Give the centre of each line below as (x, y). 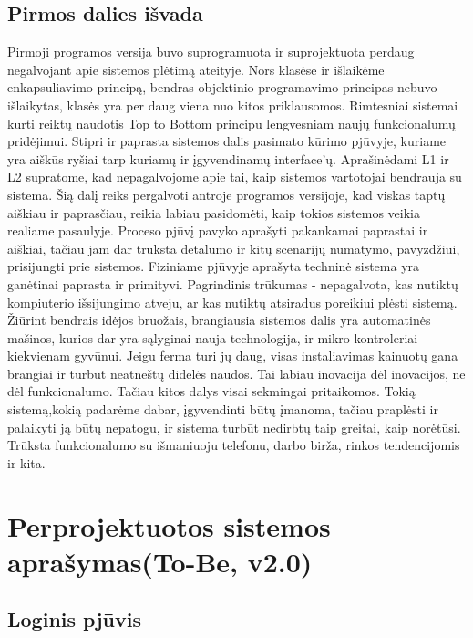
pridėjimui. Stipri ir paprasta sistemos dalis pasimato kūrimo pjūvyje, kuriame (227, 141)
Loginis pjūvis (74, 619)
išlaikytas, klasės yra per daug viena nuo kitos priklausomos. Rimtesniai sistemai (233, 105)
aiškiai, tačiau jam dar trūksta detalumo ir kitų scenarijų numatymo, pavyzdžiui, (234, 248)
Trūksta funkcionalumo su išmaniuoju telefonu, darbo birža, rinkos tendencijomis (234, 445)
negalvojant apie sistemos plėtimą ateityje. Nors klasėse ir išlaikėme (196, 69)
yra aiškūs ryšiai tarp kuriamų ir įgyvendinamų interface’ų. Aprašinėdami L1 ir (228, 158)
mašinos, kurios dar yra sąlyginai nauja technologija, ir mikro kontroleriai (213, 337)
